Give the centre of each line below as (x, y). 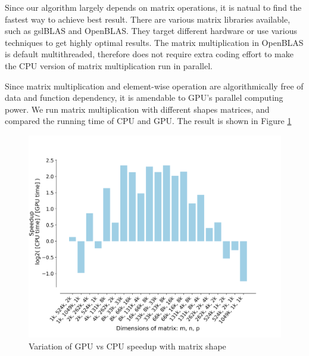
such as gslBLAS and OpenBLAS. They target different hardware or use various (151, 31)
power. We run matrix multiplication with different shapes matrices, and (137, 109)
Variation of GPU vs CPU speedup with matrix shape (127, 346)
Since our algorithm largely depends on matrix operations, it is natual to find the (153, 7)
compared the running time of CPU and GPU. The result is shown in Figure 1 (148, 121)
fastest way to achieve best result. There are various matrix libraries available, (148, 19)
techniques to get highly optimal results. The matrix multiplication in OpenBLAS (154, 42)
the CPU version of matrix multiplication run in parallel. (109, 65)
